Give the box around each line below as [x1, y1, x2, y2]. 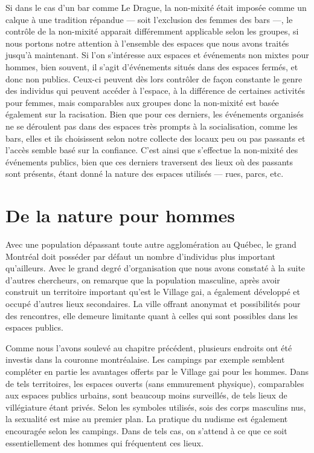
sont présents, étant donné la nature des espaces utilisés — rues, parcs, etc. [5, 167, 284, 180]
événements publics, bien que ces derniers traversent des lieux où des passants [5, 155, 293, 168]
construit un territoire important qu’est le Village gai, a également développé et [5, 285, 301, 298]
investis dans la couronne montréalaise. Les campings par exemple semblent [5, 353, 285, 366]
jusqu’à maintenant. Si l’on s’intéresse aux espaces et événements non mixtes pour [5, 48, 309, 61]
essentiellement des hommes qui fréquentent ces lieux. [5, 436, 203, 449]
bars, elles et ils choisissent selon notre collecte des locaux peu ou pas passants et [5, 131, 306, 144]
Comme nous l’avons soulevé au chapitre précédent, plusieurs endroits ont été [5, 341, 292, 354]
